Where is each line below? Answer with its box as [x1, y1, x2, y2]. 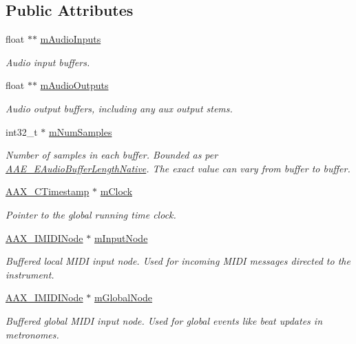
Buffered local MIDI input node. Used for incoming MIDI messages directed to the [6, 254, 350, 268]
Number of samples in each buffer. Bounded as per [6, 148, 218, 162]
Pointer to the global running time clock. [6, 207, 176, 221]
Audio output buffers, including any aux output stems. [6, 101, 233, 115]
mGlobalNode [94, 290, 153, 305]
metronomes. [6, 327, 59, 341]
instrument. [6, 267, 54, 281]
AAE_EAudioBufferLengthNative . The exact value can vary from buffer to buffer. [6, 161, 350, 175]
